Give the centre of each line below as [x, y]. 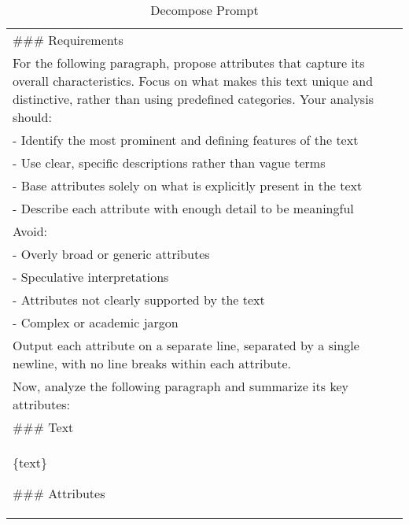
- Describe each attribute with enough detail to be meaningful [183, 208]
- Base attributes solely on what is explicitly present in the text [188, 185]
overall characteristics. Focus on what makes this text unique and [193, 81]
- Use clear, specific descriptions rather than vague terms [169, 163]
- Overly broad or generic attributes [111, 254]
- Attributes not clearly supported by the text [139, 299]
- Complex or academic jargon [96, 322]
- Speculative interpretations [91, 277]
